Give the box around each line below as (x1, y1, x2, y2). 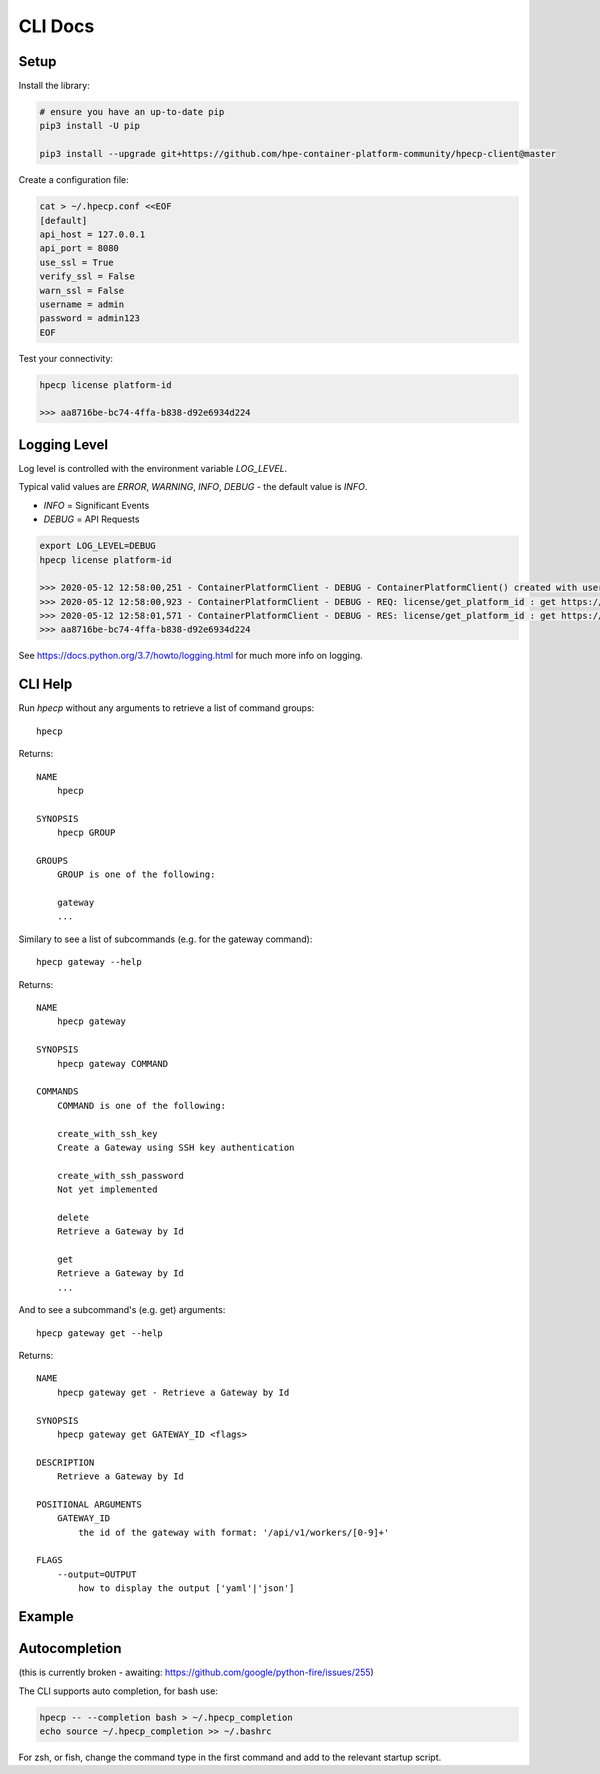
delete (56, 1211, 90, 1223)
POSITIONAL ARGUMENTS (36, 1498, 142, 1510)
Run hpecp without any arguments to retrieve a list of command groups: (18, 702, 315, 714)
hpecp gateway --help (36, 956, 142, 968)
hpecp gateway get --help (36, 1327, 164, 1339)
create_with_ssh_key (56, 1128, 158, 1139)
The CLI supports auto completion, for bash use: (18, 1685, 219, 1697)
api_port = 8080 (39, 243, 120, 254)
